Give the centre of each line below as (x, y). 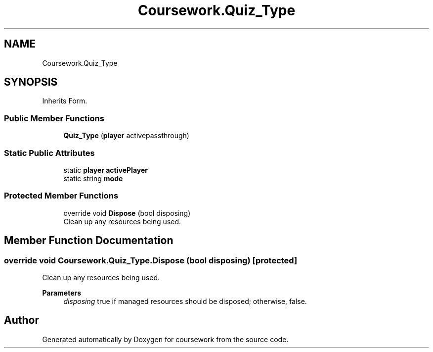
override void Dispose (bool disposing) (127, 213)
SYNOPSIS (31, 82)
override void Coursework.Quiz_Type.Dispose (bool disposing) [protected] (151, 260)
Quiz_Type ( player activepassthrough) (126, 136)
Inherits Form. (65, 101)
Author (22, 320)
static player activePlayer (106, 170)
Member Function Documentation (89, 241)
